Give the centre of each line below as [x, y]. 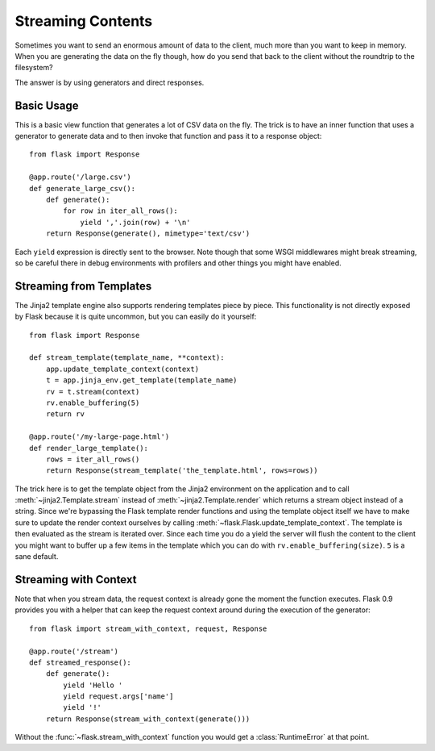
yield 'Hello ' [93, 685]
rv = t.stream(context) [93, 392]
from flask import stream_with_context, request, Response [148, 628]
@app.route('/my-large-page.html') [99, 437]
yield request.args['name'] [118, 697]
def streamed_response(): [81, 662]
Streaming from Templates [83, 286]
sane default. [37, 557]
